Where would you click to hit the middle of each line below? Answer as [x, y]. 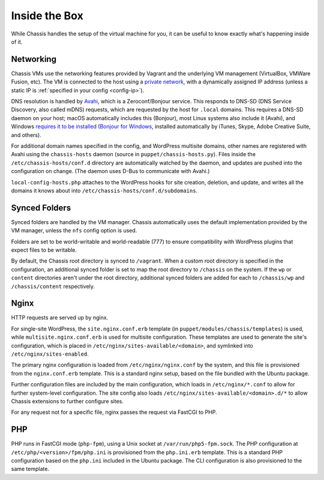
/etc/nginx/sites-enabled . [50, 354]
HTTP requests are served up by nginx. [60, 318]
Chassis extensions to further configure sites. [67, 401]
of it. [17, 41]
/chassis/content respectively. [53, 286]
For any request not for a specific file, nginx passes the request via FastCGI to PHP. [114, 412]
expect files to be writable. [44, 250]
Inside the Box [47, 16]
